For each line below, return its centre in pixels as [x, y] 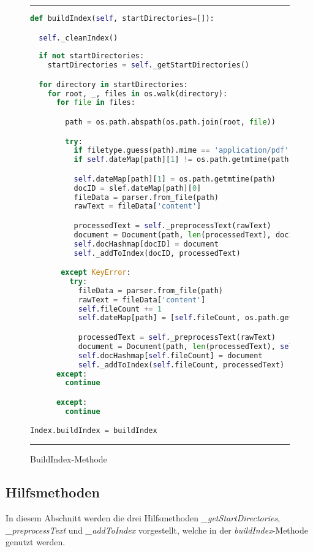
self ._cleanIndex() [78, 38]
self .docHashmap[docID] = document [146, 244]
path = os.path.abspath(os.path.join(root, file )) [170, 122]
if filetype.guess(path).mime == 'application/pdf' [181, 151]
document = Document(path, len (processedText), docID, [188, 235]
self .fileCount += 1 [120, 309]
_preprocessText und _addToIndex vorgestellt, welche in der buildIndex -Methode [157, 530]
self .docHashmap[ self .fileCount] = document [170, 355]
